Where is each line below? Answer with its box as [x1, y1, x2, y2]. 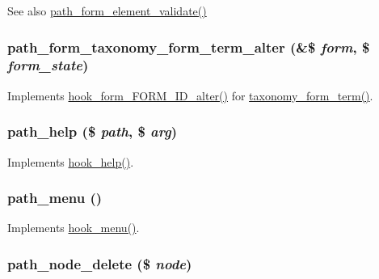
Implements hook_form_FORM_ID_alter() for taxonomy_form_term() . [7, 87, 373, 104]
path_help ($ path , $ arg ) [7, 121, 178, 142]
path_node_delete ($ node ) [7, 253, 192, 273]
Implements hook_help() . [7, 153, 134, 170]
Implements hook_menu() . [7, 219, 140, 236]
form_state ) [7, 55, 89, 75]
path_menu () [7, 188, 103, 208]
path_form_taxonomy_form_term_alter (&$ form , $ [7, 36, 370, 57]
